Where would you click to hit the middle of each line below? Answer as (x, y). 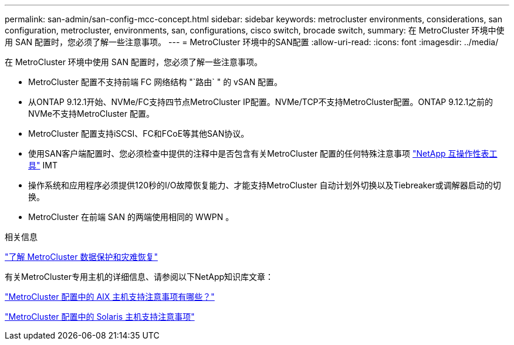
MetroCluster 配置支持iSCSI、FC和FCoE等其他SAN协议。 (139, 133)
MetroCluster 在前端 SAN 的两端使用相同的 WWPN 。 (131, 217)
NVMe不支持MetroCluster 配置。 (91, 114)
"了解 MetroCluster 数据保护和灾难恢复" (81, 257)
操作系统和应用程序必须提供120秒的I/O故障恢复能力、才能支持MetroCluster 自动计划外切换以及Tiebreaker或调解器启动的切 (265, 185)
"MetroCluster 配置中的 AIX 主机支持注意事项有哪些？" (110, 297)
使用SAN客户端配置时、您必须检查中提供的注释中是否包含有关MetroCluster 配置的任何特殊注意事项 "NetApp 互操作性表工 (263, 153)
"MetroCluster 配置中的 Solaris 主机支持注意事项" (100, 317)
